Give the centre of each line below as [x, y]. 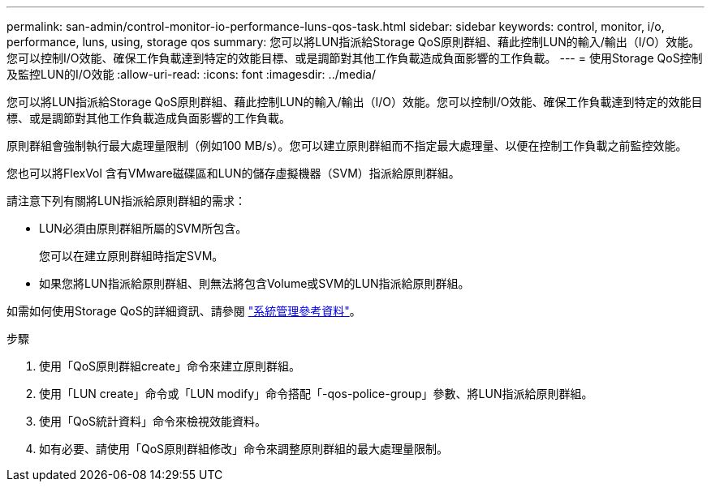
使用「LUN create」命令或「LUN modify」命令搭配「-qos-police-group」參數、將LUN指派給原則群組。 [316, 394]
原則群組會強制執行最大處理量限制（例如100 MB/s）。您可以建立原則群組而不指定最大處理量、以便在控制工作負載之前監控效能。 [347, 146]
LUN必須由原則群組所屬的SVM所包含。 [143, 228]
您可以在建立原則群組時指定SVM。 [131, 256]
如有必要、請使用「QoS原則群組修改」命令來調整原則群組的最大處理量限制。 [244, 449]
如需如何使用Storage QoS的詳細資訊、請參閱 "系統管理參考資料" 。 [184, 311]
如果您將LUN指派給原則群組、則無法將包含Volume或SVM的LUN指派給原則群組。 [254, 283]
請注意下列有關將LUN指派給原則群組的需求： [126, 201]
